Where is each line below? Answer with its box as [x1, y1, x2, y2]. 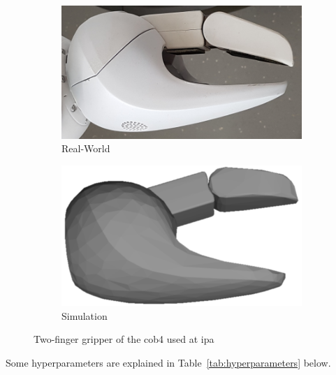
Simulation [61, 308, 108, 323]
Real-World [61, 141, 110, 156]
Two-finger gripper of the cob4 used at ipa [34, 332, 214, 346]
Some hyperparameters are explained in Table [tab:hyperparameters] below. [6, 355, 331, 370]
